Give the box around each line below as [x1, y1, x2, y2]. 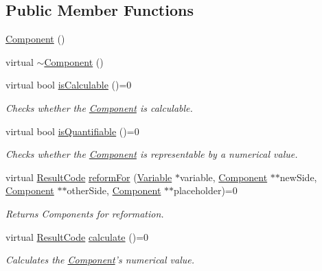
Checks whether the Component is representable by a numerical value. [5, 147, 298, 161]
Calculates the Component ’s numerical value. [5, 252, 195, 267]
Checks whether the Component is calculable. [5, 100, 193, 115]
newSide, [279, 169, 317, 184]
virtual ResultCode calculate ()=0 [5, 229, 149, 244]
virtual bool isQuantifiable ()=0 [5, 123, 139, 138]
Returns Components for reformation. [5, 206, 164, 220]
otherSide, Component [67, 183, 161, 198]
